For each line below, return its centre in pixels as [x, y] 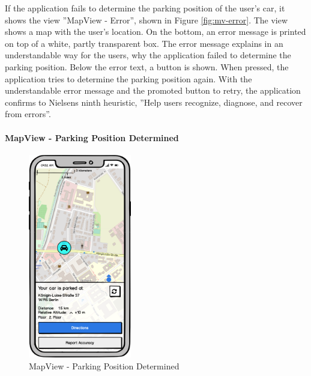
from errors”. [28, 114]
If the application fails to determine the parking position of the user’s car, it [145, 8]
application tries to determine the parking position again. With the [128, 78]
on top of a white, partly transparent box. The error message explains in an [144, 43]
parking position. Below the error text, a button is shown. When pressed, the [147, 66]
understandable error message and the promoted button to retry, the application [153, 90]
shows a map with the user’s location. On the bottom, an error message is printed [155, 32]
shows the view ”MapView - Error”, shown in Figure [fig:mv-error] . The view [146, 20]
